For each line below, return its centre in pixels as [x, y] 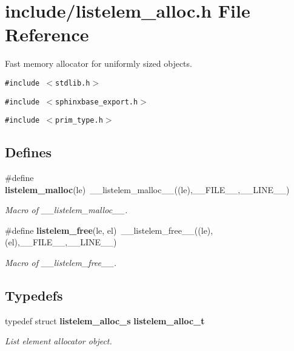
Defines [28, 152]
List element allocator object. [58, 341]
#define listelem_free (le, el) [61, 230]
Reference [47, 34]
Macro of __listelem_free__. [61, 263]
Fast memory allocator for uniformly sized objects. [99, 63]
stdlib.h [73, 83]
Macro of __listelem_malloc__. [66, 210]
